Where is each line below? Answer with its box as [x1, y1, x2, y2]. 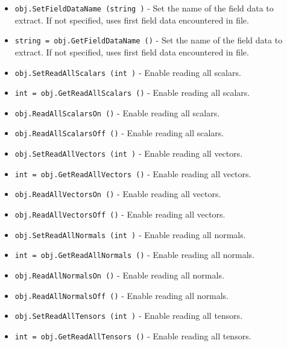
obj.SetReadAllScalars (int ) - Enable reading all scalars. [14, 66, 241, 78]
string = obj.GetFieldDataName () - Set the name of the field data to [14, 34, 283, 46]
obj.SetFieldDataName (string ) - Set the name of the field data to [14, 2, 274, 14]
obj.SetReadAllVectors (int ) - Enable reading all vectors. [14, 147, 243, 160]
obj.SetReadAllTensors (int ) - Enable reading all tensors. [14, 309, 243, 322]
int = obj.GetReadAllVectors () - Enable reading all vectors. [14, 167, 251, 180]
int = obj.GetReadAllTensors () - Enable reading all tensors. [14, 330, 251, 342]
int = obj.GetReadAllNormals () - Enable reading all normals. [14, 248, 254, 261]
